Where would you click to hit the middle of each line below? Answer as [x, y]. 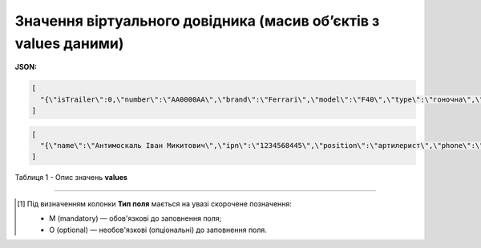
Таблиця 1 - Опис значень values [71, 178]
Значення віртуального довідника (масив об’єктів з [197, 21]
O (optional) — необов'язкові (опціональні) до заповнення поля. [158, 230]
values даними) [69, 43]
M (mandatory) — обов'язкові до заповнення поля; [135, 218]
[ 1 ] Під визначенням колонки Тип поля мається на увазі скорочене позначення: [155, 203]
